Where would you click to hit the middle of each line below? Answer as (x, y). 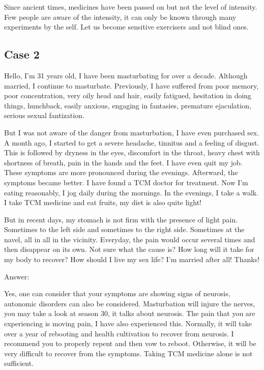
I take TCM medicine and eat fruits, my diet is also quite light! (103, 202)
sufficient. (19, 363)
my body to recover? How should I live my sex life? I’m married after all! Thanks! (132, 259)
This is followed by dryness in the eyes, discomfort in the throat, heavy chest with (132, 152)
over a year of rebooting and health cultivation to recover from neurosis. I (119, 333)
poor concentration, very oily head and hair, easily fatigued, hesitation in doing (128, 95)
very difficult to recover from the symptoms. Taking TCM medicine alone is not (128, 353)
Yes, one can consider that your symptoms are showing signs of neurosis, (117, 293)
